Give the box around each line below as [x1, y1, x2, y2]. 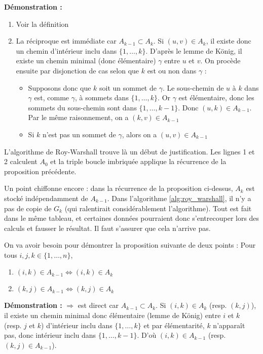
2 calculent [4, 156, 37, 167]
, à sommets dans [74, 92, 129, 103]
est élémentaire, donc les [178, 92, 254, 103]
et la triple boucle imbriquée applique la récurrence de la [50, 156, 227, 167]
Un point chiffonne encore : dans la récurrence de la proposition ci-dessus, [4, 183, 233, 193]
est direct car [78, 300, 119, 310]
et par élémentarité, [143, 320, 205, 330]
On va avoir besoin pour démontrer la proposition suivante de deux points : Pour [4, 240, 256, 250]
